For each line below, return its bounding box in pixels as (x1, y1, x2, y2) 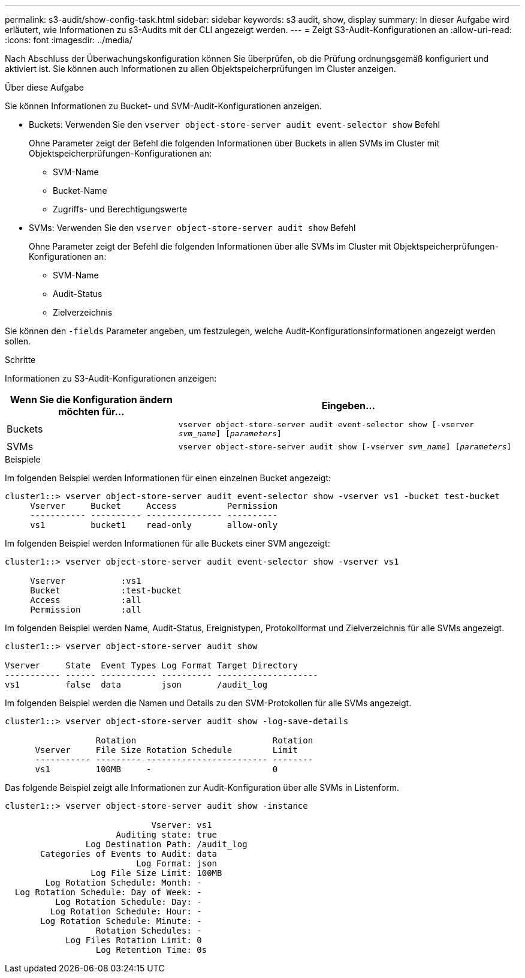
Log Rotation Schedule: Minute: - (40, 916, 202, 926)
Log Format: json (136, 859, 218, 868)
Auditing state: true (116, 830, 218, 839)
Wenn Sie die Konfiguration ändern (10, 394, 173, 406)
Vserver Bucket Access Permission (30, 501, 278, 511)
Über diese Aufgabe (5, 82, 84, 92)
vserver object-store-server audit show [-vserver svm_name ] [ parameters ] (178, 442, 512, 451)
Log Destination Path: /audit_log (85, 839, 248, 849)
